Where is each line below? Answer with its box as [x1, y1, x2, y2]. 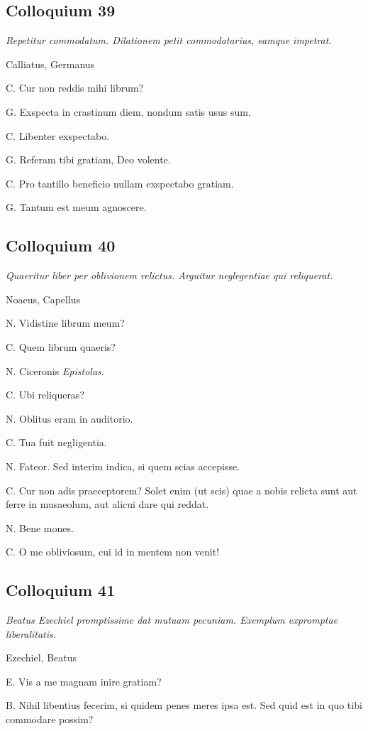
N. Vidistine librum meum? [6, 315, 125, 330]
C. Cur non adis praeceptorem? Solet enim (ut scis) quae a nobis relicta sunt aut [6, 482, 357, 497]
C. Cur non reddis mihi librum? [6, 80, 144, 95]
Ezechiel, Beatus [6, 650, 77, 665]
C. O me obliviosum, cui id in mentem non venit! [6, 544, 220, 559]
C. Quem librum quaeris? [6, 339, 116, 354]
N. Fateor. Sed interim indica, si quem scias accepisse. [6, 458, 240, 473]
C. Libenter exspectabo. [6, 128, 110, 143]
